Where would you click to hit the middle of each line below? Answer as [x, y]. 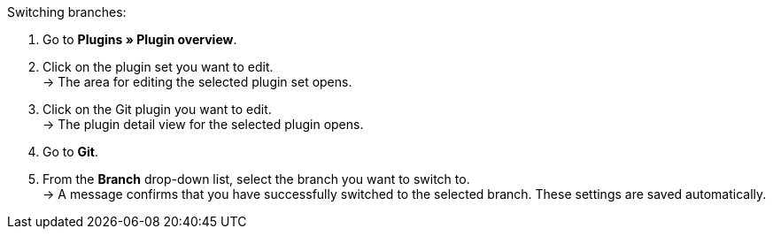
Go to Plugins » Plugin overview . [140, 39]
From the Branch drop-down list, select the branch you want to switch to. [256, 179]
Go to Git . [71, 152]
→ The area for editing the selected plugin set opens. [197, 82]
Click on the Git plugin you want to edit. [157, 109]
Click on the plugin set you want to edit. [158, 67]
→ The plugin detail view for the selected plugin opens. [203, 124]
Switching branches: [67, 12]
